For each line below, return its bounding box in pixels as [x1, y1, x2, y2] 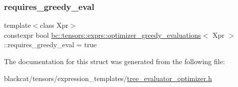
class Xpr [40, 20, 68, 30]
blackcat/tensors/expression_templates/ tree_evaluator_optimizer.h [4, 73, 212, 83]
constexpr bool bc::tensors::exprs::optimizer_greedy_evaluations [4, 29, 201, 40]
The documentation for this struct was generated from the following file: [4, 56, 225, 66]
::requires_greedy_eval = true [4, 39, 97, 50]
